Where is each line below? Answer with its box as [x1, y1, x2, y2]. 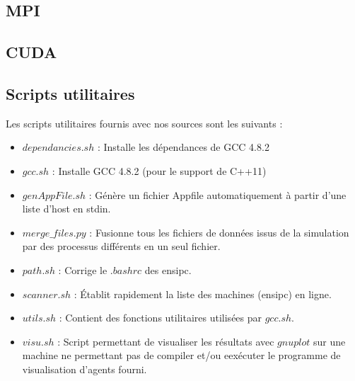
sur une [313, 334, 346, 348]
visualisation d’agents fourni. [22, 361, 147, 376]
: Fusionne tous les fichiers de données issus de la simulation [89, 224, 349, 239]
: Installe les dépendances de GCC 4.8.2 [97, 140, 269, 154]
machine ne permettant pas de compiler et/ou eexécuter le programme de [22, 348, 341, 363]
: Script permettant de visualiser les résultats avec [57, 334, 274, 348]
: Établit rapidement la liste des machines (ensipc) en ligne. [74, 286, 332, 301]
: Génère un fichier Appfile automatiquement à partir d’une [88, 187, 347, 202]
